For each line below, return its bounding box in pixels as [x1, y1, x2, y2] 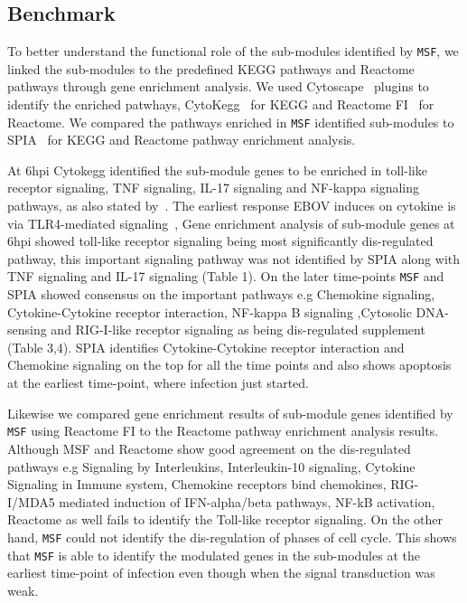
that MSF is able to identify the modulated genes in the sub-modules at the [7, 545, 420, 564]
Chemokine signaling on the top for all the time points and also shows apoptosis [7, 355, 452, 374]
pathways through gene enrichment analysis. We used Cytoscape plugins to [7, 77, 429, 96]
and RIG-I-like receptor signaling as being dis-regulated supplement [51, 320, 425, 339]
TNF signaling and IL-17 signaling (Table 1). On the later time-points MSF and [7, 267, 444, 286]
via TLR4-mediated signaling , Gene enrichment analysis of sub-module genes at [7, 213, 455, 232]
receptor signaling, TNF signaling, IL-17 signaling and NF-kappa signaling [7, 178, 420, 197]
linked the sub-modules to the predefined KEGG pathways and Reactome [7, 59, 415, 78]
